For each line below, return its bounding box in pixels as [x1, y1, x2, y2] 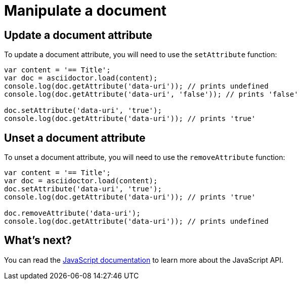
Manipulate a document [4, 2, 167, 19]
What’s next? [4, 234, 72, 247]
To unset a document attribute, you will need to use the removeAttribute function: [4, 153, 285, 162]
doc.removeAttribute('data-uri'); [4, 209, 141, 218]
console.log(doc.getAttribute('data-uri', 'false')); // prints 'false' [4, 90, 298, 99]
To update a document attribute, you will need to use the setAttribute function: [4, 50, 277, 59]
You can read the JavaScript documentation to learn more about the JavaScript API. [4, 255, 284, 264]
